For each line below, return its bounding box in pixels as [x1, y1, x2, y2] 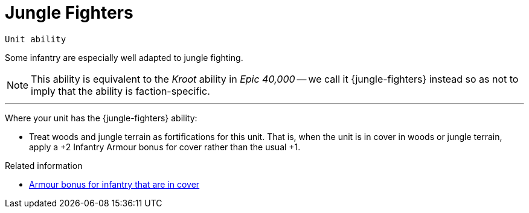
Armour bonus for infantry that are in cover [29, 179, 200, 189]
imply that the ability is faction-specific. [31, 84, 210, 97]
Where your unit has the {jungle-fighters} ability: [5, 112, 197, 123]
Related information [5, 160, 83, 171]
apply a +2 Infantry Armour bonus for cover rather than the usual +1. [29, 141, 301, 152]
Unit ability [5, 34, 66, 44]
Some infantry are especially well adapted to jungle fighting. [5, 52, 243, 63]
